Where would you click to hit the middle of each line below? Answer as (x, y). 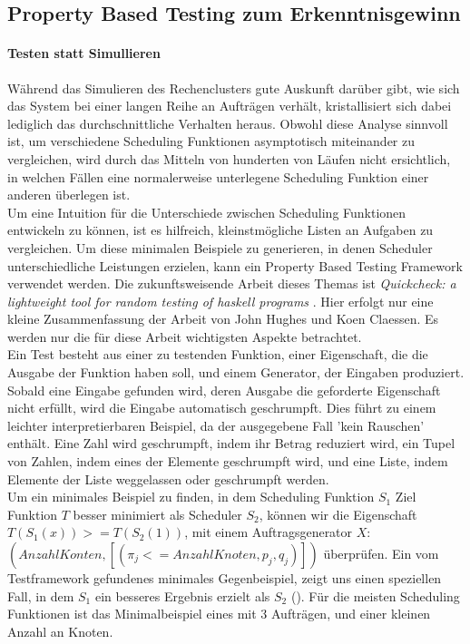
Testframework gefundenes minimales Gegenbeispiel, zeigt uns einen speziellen (225, 578)
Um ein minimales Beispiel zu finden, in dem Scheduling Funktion (191, 497)
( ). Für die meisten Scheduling (375, 595)
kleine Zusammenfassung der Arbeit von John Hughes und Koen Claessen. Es (223, 319)
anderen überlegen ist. (69, 195)
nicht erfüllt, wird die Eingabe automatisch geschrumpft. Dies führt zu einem (222, 408)
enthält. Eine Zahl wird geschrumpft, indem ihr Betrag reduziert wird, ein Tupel (231, 443)
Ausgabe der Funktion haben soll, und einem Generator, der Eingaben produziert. (236, 372)
